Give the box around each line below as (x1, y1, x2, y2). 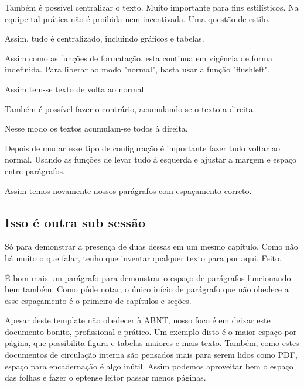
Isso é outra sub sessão (5, 213, 145, 231)
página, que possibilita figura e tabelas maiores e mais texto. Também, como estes (5, 337, 299, 349)
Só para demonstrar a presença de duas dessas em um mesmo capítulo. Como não (5, 240, 298, 253)
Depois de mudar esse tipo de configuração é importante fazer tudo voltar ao (5, 141, 280, 154)
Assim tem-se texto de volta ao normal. (5, 82, 146, 95)
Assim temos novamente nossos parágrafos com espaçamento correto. (5, 184, 252, 196)
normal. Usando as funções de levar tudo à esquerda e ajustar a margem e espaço (5, 153, 296, 165)
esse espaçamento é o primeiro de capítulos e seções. (5, 294, 192, 306)
